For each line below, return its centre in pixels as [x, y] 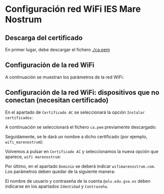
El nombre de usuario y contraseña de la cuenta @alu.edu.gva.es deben [78, 181]
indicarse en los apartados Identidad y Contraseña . [57, 186]
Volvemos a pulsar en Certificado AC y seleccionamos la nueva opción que [82, 151]
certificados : [19, 117]
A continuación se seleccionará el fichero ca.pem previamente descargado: [81, 127]
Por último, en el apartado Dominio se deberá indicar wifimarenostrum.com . [80, 166]
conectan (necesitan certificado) [57, 100]
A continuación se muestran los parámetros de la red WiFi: [65, 77]
